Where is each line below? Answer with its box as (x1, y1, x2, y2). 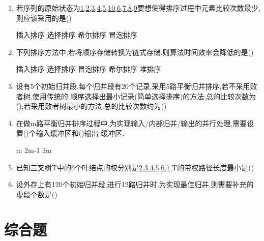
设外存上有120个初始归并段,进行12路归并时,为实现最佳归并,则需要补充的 (16, 179, 254, 190)
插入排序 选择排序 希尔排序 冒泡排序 (16, 29, 137, 40)
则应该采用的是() (16, 12, 72, 23)
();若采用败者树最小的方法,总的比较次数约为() (16, 101, 167, 111)
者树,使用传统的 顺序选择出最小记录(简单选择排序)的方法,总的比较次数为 (16, 91, 256, 101)
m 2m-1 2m (16, 144, 52, 155)
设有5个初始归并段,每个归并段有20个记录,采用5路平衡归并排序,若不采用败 (16, 80, 257, 91)
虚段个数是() (16, 189, 57, 199)
